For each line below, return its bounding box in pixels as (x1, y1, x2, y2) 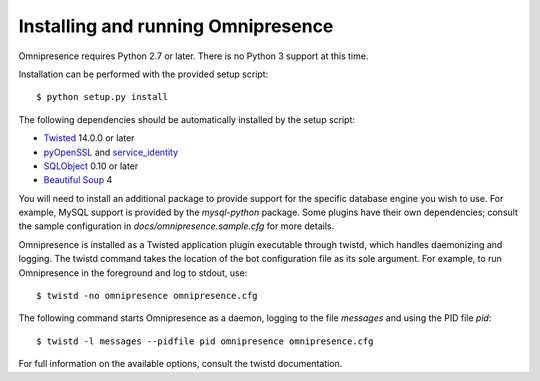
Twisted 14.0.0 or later (43, 132, 135, 144)
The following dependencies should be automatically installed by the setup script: (18, 113, 355, 125)
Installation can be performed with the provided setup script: (18, 68, 269, 80)
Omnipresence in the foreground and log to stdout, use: (18, 266, 248, 279)
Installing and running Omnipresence (18, 15, 334, 37)
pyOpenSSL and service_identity (43, 146, 179, 158)
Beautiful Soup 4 (43, 174, 113, 186)
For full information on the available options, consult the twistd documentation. (18, 358, 343, 370)
